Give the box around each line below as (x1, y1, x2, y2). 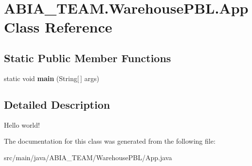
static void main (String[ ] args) (4, 73, 99, 83)
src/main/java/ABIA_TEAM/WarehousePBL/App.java (4, 152, 172, 162)
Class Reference (4, 17, 112, 37)
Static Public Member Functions (4, 50, 171, 65)
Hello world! (4, 119, 40, 130)
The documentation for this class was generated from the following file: (4, 136, 216, 146)
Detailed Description (4, 97, 110, 112)
